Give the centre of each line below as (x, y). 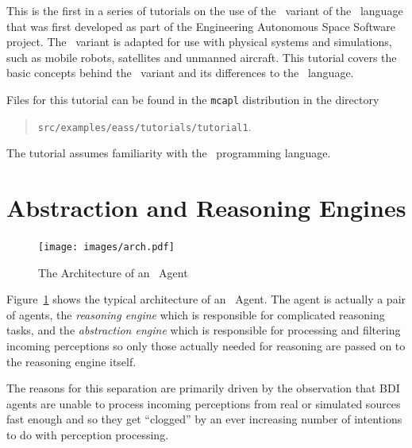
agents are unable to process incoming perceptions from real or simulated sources (204, 403)
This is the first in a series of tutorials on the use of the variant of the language (205, 10)
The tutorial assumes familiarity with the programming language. (169, 153)
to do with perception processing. (88, 434)
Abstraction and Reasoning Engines (206, 208)
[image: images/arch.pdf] (106, 247)
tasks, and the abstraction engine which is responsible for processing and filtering (204, 330)
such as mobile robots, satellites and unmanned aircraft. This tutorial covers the (202, 57)
